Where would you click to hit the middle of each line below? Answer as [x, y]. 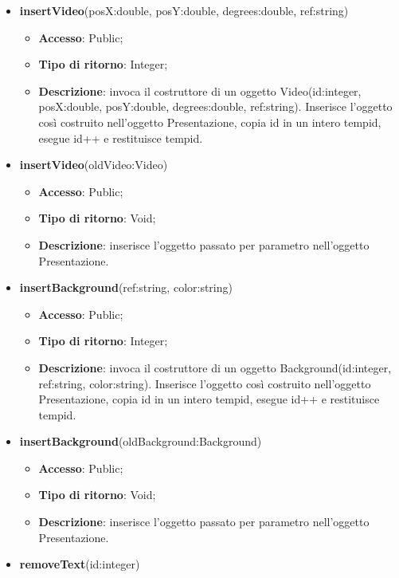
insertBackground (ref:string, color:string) [126, 287]
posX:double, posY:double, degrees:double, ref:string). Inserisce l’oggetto [215, 106]
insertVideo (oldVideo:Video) [94, 165]
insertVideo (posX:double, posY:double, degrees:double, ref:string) [184, 10]
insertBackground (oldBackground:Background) [141, 441]
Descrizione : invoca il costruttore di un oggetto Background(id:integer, [215, 367]
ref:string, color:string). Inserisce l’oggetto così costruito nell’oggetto [205, 383]
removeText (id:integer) [80, 564]
